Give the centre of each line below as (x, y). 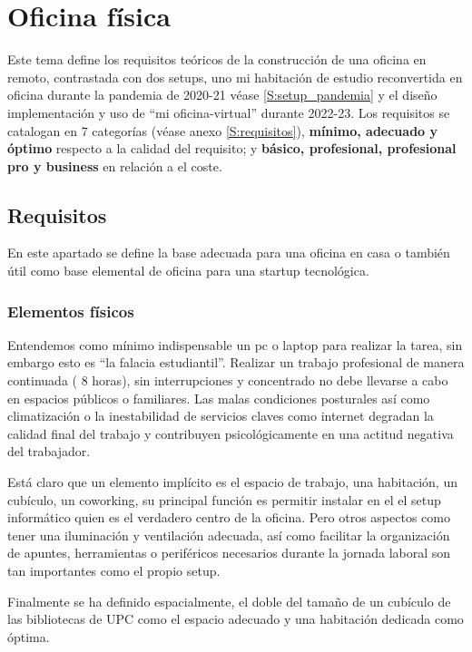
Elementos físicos (71, 311)
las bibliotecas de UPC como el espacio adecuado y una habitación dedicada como (236, 619)
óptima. (29, 636)
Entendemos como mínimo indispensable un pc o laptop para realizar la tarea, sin (235, 344)
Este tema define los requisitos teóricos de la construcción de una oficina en (217, 59)
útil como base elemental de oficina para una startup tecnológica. (188, 271)
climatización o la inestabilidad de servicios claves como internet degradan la (221, 416)
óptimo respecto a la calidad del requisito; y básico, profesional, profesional (232, 148)
